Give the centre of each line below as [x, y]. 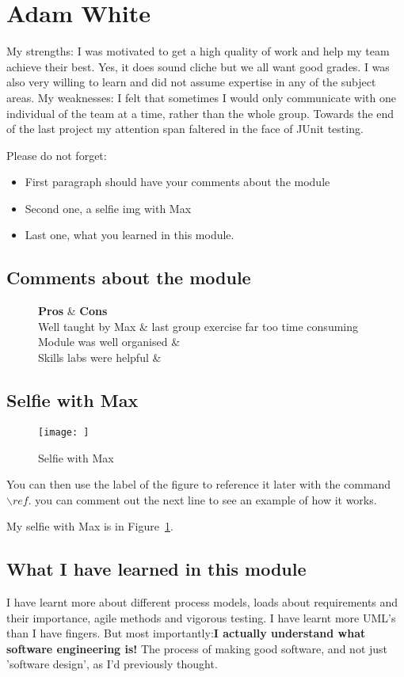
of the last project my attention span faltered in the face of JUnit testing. [185, 129]
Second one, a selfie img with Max [108, 208]
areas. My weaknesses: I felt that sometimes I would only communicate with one [201, 97]
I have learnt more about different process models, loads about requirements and [202, 602]
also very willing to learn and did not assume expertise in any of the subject [191, 82]
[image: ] [64, 432]
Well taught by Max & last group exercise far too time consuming [198, 326]
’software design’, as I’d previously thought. [112, 664]
